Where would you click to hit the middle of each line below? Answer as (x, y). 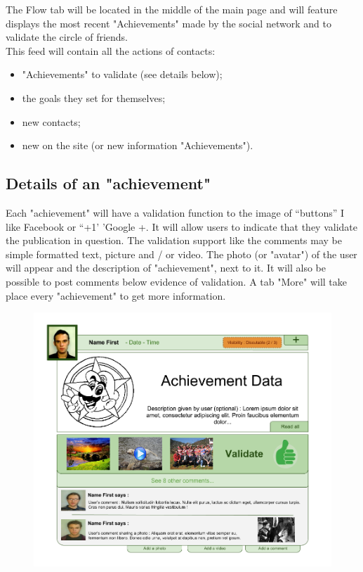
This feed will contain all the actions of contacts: (111, 50)
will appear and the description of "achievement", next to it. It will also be (166, 268)
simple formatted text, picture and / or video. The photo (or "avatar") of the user (181, 254)
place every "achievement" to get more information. (116, 295)
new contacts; (51, 121)
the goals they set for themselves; (94, 97)
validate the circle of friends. (67, 37)
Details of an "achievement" (108, 183)
